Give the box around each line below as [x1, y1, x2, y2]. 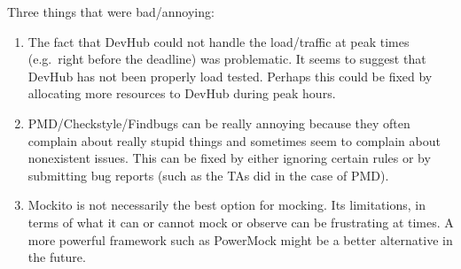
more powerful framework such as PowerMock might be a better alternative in [27, 230, 453, 249]
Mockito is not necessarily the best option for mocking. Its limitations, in [27, 196, 426, 214]
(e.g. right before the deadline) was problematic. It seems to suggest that [27, 50, 426, 68]
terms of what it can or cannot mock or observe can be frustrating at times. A [27, 212, 454, 231]
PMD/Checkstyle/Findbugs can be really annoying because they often [27, 113, 410, 132]
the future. [27, 248, 86, 266]
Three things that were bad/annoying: [7, 3, 215, 20]
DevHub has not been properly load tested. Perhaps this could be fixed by [27, 66, 433, 85]
